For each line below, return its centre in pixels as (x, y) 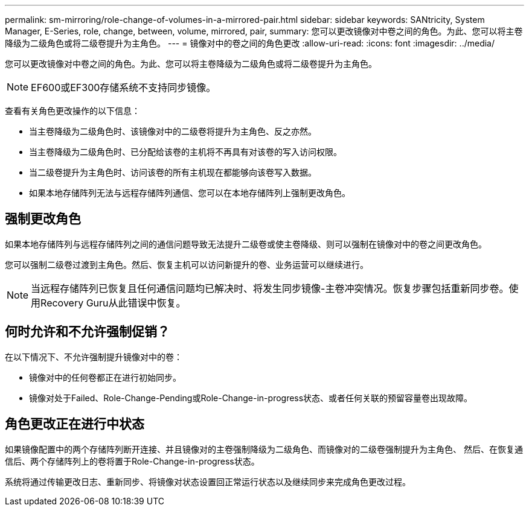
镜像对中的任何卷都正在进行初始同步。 (105, 377)
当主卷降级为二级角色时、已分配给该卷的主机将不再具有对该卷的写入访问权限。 (185, 152)
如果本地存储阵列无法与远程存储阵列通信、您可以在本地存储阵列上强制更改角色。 (190, 193)
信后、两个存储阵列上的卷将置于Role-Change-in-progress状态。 (132, 461)
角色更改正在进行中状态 (75, 424)
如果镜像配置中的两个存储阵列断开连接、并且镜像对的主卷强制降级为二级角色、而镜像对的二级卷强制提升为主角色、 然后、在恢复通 (264, 449)
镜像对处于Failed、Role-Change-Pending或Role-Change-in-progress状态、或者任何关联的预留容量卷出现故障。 (251, 398)
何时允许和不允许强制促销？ (87, 332)
